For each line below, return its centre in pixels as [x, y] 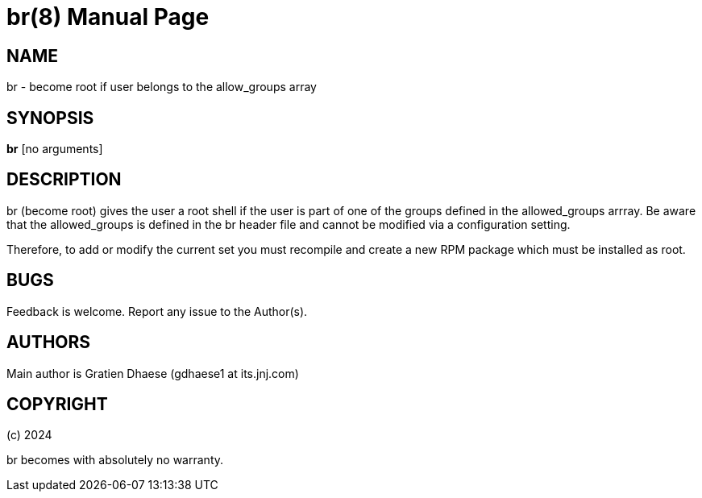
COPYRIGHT [57, 404]
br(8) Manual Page [108, 17]
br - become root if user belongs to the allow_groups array [162, 87]
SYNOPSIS [50, 118]
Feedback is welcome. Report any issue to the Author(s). [157, 311]
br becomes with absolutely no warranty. [115, 460]
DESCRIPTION [64, 180]
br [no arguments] [55, 149]
